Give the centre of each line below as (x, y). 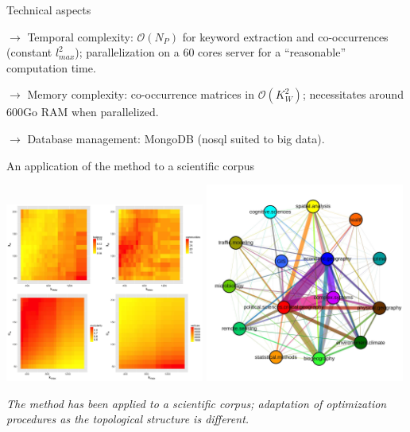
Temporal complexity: (80, 36)
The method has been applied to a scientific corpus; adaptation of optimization (197, 403)
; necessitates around (353, 94)
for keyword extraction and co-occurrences (285, 36)
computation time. (51, 67)
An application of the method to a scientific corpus (131, 165)
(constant (29, 52)
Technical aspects (49, 10)
